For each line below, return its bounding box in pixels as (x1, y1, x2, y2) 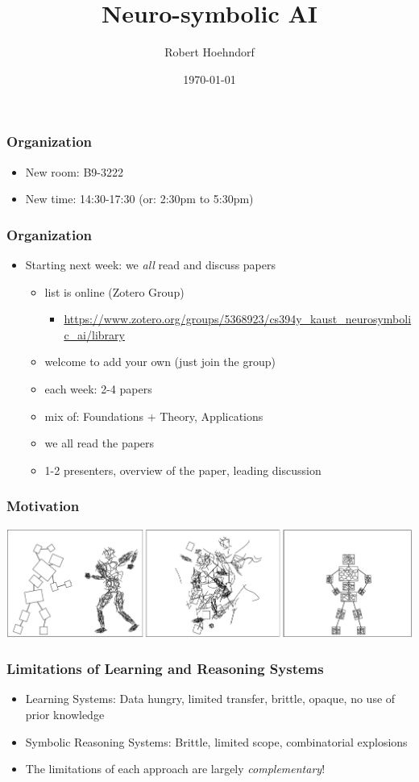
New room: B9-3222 (25, 163, 123, 180)
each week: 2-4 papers (44, 380, 152, 397)
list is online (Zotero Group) (44, 283, 185, 300)
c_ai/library (64, 326, 125, 343)
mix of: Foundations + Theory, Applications (44, 407, 263, 424)
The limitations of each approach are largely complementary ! (25, 760, 326, 777)
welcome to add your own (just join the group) (44, 353, 276, 370)
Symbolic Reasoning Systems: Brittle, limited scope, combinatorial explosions (25, 733, 408, 750)
